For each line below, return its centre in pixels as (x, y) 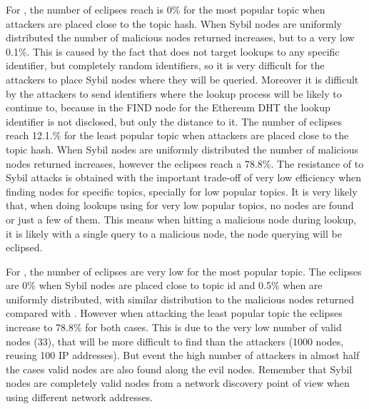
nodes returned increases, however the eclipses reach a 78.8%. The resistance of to (185, 163)
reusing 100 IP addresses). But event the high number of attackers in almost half (183, 355)
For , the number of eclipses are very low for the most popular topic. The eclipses (184, 271)
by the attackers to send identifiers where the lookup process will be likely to (174, 93)
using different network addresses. (80, 397)
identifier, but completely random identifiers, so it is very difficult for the (165, 65)
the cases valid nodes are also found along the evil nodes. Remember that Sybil (179, 369)
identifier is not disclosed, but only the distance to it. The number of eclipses (174, 121)
